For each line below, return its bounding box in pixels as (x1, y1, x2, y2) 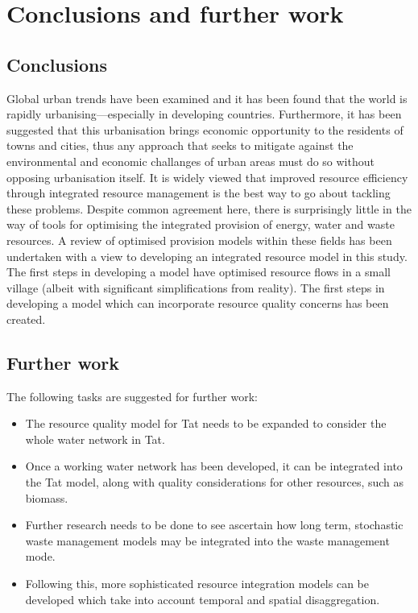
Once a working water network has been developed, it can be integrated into (25, 458, 403, 474)
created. (6, 310, 46, 327)
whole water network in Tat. (25, 430, 165, 447)
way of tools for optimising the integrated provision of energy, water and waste (6, 216, 395, 233)
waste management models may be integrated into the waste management (25, 532, 390, 549)
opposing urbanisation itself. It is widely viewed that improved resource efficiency (6, 168, 408, 185)
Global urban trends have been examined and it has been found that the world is (6, 89, 408, 106)
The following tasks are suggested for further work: (6, 387, 259, 404)
